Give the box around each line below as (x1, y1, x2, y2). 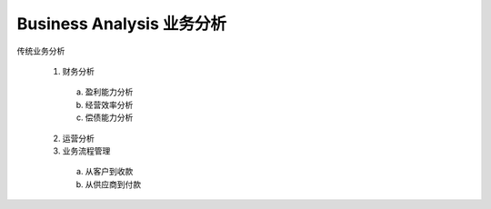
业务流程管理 (62, 145, 111, 156)
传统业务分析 (16, 45, 65, 56)
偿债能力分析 (85, 112, 134, 123)
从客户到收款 (85, 166, 134, 177)
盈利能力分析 (85, 86, 134, 97)
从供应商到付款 (85, 178, 141, 190)
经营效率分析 (85, 99, 134, 110)
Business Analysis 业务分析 (16, 14, 227, 34)
